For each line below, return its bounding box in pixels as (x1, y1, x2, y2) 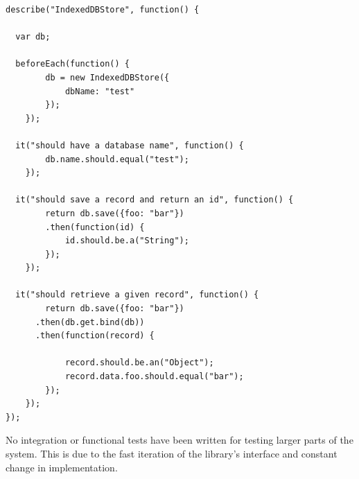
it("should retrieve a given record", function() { (15, 290, 259, 300)
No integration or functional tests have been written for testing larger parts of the (6, 433, 353, 447)
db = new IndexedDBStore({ (45, 72, 170, 82)
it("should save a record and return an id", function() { (15, 195, 294, 205)
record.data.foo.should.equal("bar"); (64, 372, 244, 382)
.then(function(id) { (45, 222, 145, 232)
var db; (15, 32, 51, 42)
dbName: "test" (64, 86, 135, 96)
